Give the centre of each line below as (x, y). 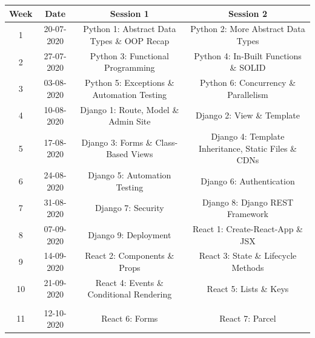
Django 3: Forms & (117, 142)
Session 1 (129, 13)
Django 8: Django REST (248, 202)
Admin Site (130, 121)
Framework (248, 214)
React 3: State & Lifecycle (248, 255)
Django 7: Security (129, 208)
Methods (248, 268)
